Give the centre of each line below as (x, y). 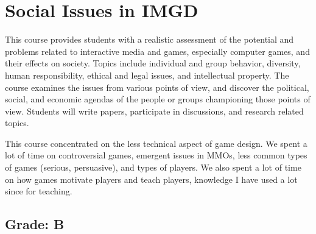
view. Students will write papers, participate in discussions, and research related (154, 111)
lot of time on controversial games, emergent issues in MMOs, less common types (156, 155)
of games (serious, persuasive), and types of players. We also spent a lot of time (153, 167)
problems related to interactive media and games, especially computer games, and (157, 51)
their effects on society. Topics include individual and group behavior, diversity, (153, 63)
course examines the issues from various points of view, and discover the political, (157, 87)
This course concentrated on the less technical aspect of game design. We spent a (156, 143)
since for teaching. (39, 191)
